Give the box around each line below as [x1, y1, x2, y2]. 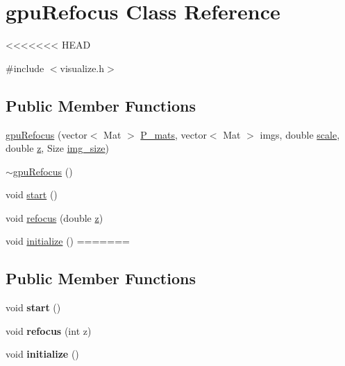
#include [6, 60, 44, 75]
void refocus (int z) [6, 323, 92, 338]
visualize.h [60, 60, 105, 75]
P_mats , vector [140, 127, 207, 141]
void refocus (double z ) [6, 210, 103, 225]
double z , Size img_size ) [6, 141, 110, 155]
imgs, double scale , [260, 127, 340, 141]
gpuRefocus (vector [6, 127, 87, 141]
